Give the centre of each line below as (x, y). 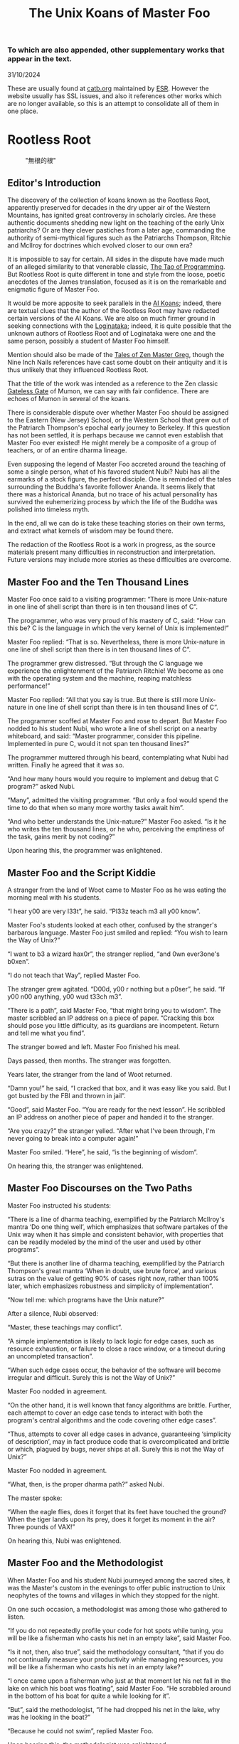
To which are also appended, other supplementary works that (116, 50)
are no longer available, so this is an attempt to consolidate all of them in (113, 103)
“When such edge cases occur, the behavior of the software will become (114, 1370)
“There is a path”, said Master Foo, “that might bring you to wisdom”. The (114, 1010)
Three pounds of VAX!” (41, 1526)
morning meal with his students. (54, 897)
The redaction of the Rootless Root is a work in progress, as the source (111, 545)
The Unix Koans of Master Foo (119, 13)
